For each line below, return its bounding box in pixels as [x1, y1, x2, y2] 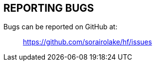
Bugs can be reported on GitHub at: [3, 22, 117, 31]
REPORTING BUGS [3, 2, 94, 14]
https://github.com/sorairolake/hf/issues [23, 38, 152, 46]
